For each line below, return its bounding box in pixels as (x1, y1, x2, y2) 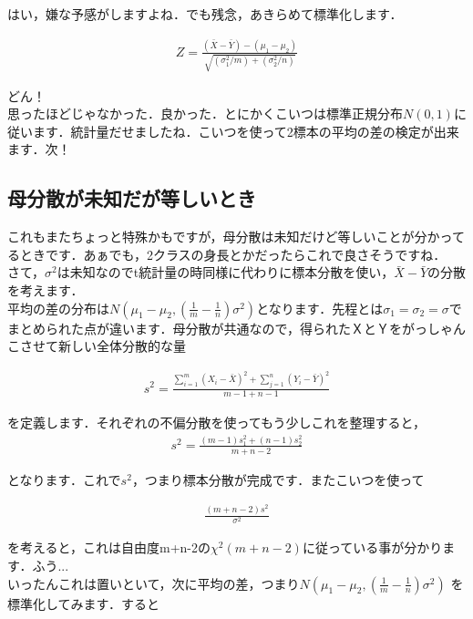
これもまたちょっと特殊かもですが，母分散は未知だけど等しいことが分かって (7, 227, 465, 246)
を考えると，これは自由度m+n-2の (7, 538, 211, 557)
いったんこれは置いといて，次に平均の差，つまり (7, 573, 300, 593)
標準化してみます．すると (7, 593, 160, 613)
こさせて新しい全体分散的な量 (7, 336, 186, 356)
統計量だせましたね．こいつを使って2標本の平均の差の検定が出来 (70, 121, 459, 140)
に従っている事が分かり (302, 538, 443, 557)
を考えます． (7, 281, 84, 299)
